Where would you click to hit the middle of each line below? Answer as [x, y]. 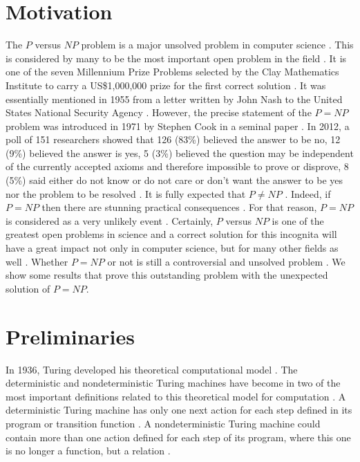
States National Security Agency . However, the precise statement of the [159, 112]
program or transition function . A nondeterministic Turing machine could [163, 423]
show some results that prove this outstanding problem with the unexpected [167, 275]
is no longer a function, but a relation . [88, 451]
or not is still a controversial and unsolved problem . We [226, 261]
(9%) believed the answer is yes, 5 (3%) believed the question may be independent [180, 153]
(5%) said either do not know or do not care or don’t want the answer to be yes [174, 180]
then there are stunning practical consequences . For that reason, [179, 207]
